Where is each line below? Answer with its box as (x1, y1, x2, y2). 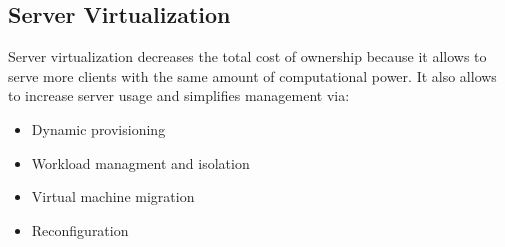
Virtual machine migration (31, 186, 195, 207)
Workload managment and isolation (31, 152, 250, 173)
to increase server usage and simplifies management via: (8, 85, 350, 106)
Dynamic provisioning (31, 118, 166, 139)
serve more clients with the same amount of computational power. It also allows (8, 65, 497, 86)
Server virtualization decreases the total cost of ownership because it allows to (8, 46, 487, 67)
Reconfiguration (31, 219, 129, 240)
